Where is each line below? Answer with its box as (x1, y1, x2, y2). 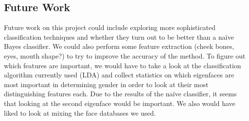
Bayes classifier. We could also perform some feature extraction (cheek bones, (4, 41, 234, 51)
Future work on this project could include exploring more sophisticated (4, 22, 216, 32)
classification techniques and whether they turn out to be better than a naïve (4, 31, 234, 42)
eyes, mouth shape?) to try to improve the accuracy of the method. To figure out (4, 50, 246, 60)
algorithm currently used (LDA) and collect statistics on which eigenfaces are (4, 70, 234, 80)
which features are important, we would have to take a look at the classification (4, 60, 241, 70)
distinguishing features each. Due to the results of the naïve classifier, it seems (4, 89, 237, 99)
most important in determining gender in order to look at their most (4, 79, 209, 89)
